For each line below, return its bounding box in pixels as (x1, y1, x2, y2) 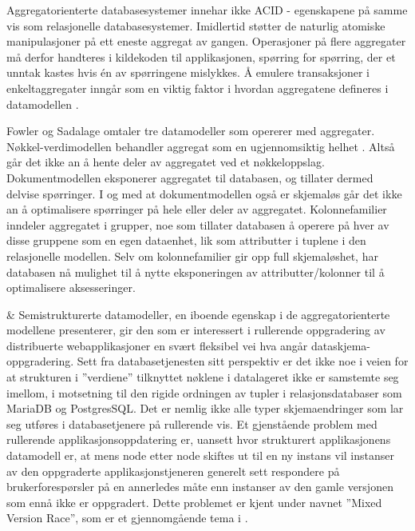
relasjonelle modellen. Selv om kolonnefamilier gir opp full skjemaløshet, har (6, 247, 378, 264)
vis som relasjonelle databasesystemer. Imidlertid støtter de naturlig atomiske (6, 17, 385, 34)
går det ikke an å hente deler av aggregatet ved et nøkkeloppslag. (6, 154, 325, 170)
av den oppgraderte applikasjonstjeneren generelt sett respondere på (6, 462, 340, 479)
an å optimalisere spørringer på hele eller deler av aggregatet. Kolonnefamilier (6, 201, 387, 218)
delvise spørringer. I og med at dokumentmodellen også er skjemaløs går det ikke (6, 185, 402, 202)
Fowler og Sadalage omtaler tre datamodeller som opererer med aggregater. (6, 122, 375, 139)
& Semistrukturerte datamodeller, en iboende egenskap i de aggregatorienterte (6, 305, 390, 322)
